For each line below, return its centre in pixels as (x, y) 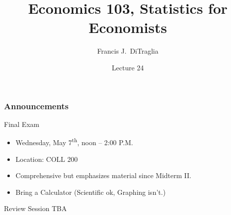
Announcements (36, 106)
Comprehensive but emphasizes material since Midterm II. (103, 175)
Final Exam (22, 124)
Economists (128, 27)
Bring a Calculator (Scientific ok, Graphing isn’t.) (90, 192)
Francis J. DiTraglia (128, 51)
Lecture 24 (128, 67)
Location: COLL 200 (46, 159)
